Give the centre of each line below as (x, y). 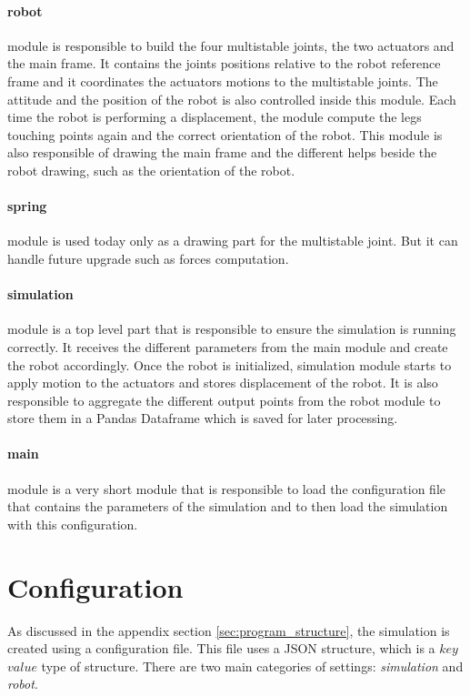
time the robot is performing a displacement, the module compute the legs (215, 117)
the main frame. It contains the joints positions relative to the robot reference (224, 63)
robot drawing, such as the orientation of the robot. (151, 170)
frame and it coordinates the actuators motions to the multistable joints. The (223, 81)
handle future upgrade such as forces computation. (148, 258)
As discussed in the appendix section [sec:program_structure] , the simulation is (229, 630)
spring (27, 206)
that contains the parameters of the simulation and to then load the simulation (228, 506)
